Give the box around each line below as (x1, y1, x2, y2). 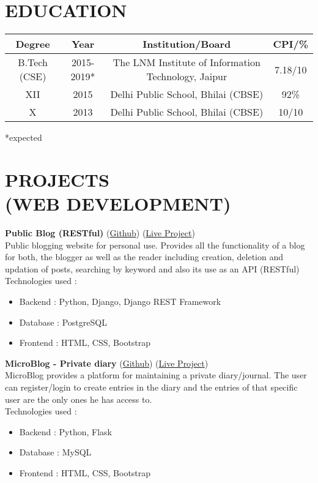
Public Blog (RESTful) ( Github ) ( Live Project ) (5, 227, 195, 239)
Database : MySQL (19, 446, 92, 459)
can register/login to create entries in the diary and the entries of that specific (5, 380, 298, 393)
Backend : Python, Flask (19, 425, 112, 438)
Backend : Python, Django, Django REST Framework (19, 295, 221, 307)
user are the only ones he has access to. (5, 392, 152, 405)
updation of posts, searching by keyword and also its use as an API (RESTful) (5, 262, 300, 275)
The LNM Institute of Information (113, 55, 261, 70)
